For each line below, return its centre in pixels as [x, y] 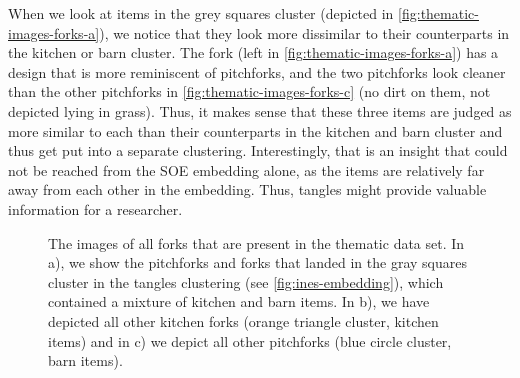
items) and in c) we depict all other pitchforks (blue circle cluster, [250, 340]
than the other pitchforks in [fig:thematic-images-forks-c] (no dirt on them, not [249, 91]
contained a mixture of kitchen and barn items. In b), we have [239, 301]
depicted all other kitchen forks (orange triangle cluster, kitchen [243, 320]
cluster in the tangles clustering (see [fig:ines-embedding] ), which [246, 281]
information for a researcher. [95, 208]
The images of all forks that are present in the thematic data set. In [256, 242]
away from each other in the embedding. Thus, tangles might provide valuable [247, 189]
